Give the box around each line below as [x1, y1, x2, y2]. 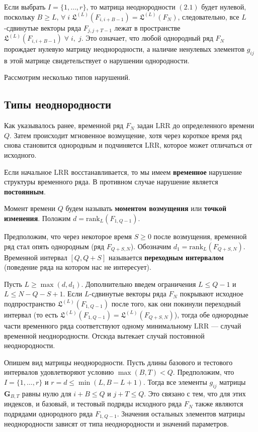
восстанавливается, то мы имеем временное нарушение [71, 166, 242, 177]
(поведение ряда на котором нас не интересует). [4, 262, 151, 272]
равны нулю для [22, 388, 71, 398]
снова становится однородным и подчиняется [4, 140, 143, 150]
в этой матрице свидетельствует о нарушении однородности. [4, 55, 190, 65]
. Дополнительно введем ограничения [81, 278, 196, 289]
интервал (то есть [4, 309, 58, 319]
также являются [195, 398, 243, 409]
